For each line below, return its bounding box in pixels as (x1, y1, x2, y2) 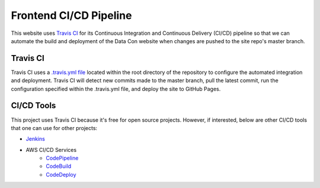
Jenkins (25, 135, 46, 142)
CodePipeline (46, 154, 79, 162)
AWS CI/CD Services (25, 146, 77, 153)
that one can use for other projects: (11, 124, 98, 131)
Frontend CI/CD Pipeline (11, 9, 132, 22)
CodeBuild (46, 163, 72, 170)
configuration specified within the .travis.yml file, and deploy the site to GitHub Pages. (11, 85, 221, 92)
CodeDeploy (46, 171, 76, 178)
